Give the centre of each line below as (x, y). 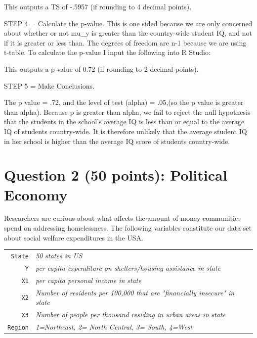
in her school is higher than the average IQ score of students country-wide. (117, 141)
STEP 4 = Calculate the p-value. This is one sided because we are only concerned (128, 23)
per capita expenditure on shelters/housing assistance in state (128, 267)
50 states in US (59, 255)
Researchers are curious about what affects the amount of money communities (122, 218)
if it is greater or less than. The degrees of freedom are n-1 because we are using (125, 42)
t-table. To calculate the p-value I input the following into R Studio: (107, 52)
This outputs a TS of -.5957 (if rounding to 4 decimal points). (98, 6)
